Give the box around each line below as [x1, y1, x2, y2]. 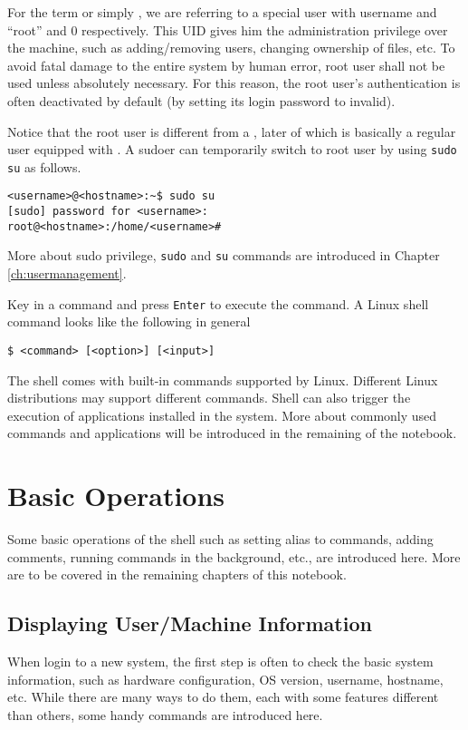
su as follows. [7, 157, 81, 176]
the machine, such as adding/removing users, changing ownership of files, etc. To [7, 38, 455, 57]
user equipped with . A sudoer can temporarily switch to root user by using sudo [7, 140, 457, 159]
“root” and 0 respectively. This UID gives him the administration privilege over [7, 20, 448, 39]
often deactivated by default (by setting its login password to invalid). [7, 91, 396, 110]
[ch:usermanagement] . [7, 264, 127, 283]
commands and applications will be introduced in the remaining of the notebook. [7, 423, 457, 443]
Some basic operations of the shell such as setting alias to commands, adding [7, 530, 434, 549]
